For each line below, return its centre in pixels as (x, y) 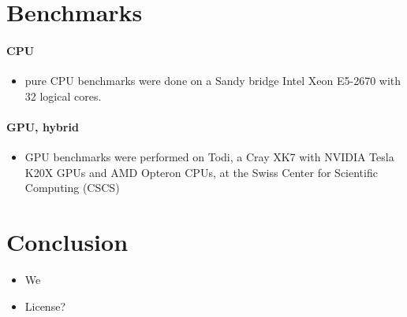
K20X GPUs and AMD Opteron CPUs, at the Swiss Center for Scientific (201, 172)
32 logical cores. (63, 96)
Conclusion (67, 242)
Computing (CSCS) (72, 188)
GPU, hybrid (43, 126)
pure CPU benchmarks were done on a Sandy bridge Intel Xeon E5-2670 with (213, 81)
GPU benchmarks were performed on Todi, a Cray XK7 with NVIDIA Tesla (209, 157)
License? (45, 306)
